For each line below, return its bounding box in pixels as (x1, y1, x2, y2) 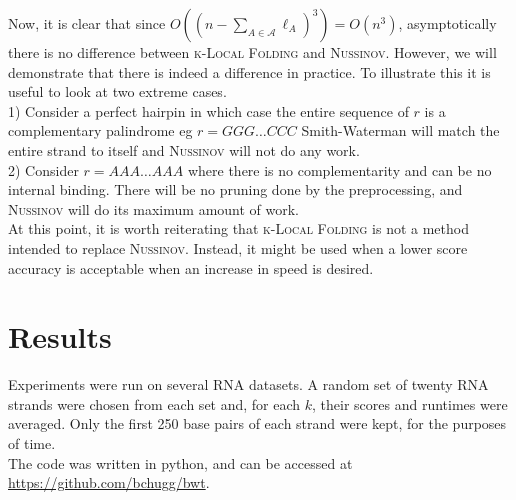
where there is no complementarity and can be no (187, 159, 492, 180)
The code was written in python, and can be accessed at (8, 452, 353, 473)
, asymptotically (398, 13, 497, 33)
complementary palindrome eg (8, 120, 193, 141)
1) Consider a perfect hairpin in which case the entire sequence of (8, 100, 409, 121)
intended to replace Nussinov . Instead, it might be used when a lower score (8, 237, 468, 258)
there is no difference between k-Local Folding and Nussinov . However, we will (8, 42, 497, 62)
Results (8, 316, 112, 357)
